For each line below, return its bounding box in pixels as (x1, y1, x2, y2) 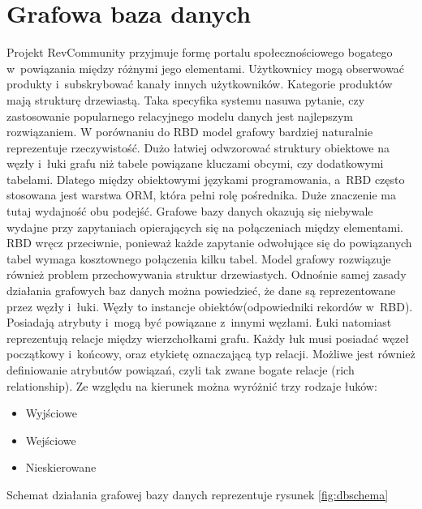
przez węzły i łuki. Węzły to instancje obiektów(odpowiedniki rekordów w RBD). (6, 297, 413, 314)
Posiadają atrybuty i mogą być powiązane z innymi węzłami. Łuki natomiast (6, 314, 392, 331)
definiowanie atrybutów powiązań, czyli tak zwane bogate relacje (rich (6, 361, 355, 378)
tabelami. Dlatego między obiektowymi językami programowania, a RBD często (6, 170, 405, 187)
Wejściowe (25, 431, 76, 448)
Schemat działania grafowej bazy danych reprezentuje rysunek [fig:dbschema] (6, 485, 389, 503)
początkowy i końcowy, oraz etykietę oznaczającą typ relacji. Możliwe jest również (6, 345, 416, 362)
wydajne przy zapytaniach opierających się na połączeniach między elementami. (6, 218, 404, 235)
